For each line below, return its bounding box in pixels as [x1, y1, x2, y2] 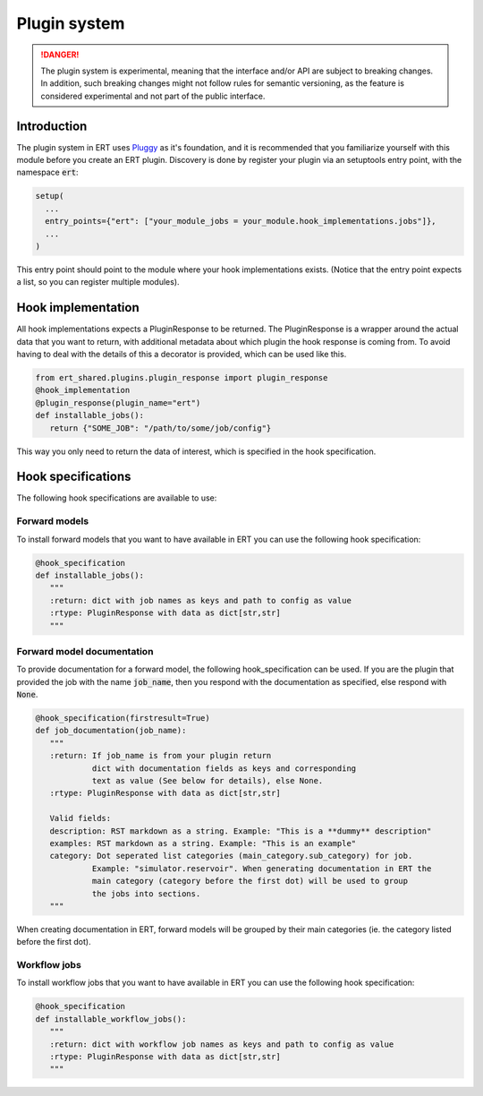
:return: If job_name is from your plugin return [49, 750, 272, 761]
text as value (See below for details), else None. [91, 775, 324, 785]
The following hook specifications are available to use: [16, 492, 217, 503]
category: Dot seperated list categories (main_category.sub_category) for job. [49, 851, 413, 861]
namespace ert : [16, 167, 79, 178]
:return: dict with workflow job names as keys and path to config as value [49, 1039, 394, 1049]
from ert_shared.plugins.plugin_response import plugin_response [35, 372, 328, 382]
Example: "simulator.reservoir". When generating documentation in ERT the [91, 863, 432, 873]
